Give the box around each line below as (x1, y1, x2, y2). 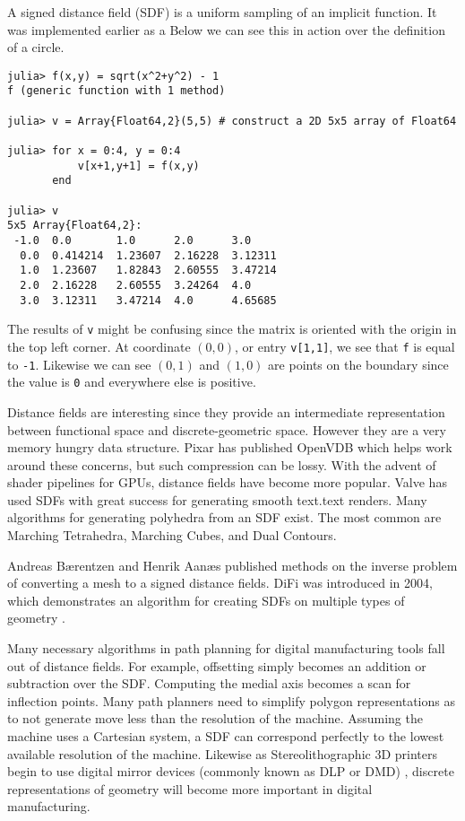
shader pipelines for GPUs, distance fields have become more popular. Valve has (7, 473, 447, 492)
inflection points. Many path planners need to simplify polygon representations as (7, 691, 455, 710)
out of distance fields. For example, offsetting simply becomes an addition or (7, 656, 426, 675)
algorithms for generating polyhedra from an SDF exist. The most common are (7, 508, 442, 527)
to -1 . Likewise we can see (7, 354, 151, 373)
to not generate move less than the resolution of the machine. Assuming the (7, 709, 423, 728)
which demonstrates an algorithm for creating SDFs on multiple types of (7, 590, 405, 609)
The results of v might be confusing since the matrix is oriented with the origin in (7, 319, 457, 338)
